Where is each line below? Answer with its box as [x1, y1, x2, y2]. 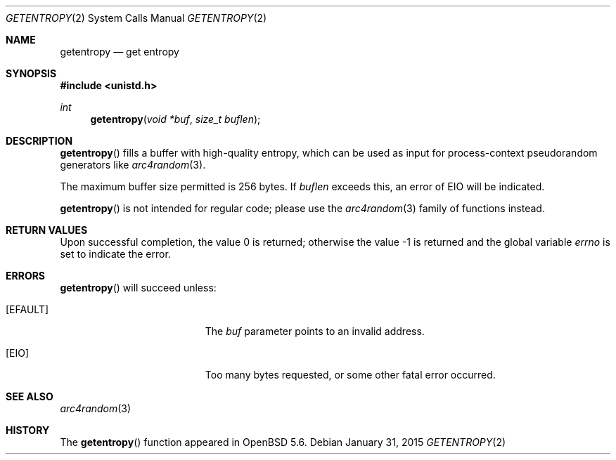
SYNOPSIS [6, 67, 57, 79]
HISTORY [6, 424, 50, 436]
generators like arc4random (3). [60, 159, 206, 171]
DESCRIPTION [6, 135, 73, 147]
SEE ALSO [6, 390, 53, 402]
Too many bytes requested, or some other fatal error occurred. [205, 369, 496, 381]
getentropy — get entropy [60, 46, 179, 58]
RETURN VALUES [6, 224, 88, 236]
